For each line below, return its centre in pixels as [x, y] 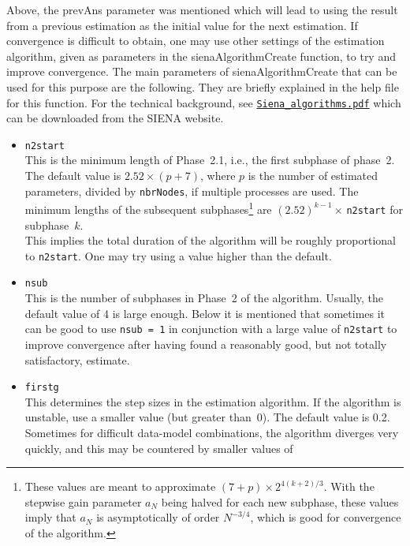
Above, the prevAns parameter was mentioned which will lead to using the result [202, 9]
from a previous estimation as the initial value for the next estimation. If [182, 25]
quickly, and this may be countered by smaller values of [159, 448]
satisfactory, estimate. [77, 359]
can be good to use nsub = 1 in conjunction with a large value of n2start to [211, 329]
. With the [349, 486]
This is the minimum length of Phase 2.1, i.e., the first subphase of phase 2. [210, 160]
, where [218, 176]
